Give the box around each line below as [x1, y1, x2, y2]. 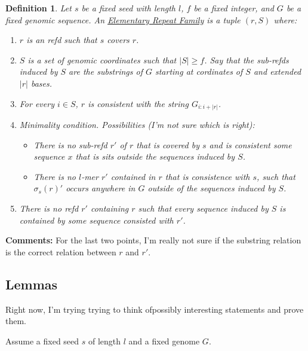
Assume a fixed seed [5, 334, 79, 347]
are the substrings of [69, 65, 143, 78]
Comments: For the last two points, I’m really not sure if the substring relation [5, 234, 301, 246]
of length [88, 334, 121, 347]
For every [19, 97, 54, 109]
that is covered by [136, 138, 199, 151]
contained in [110, 170, 156, 182]
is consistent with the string [88, 97, 189, 109]
